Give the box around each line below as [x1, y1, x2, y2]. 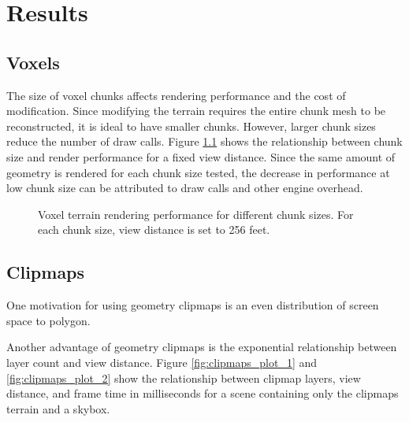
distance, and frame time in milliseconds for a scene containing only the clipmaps [6, 385, 399, 402]
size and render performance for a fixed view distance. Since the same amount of [6, 148, 396, 165]
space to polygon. [6, 312, 91, 328]
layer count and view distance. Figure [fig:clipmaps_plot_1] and [6, 354, 318, 370]
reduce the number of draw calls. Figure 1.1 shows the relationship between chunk [6, 133, 403, 150]
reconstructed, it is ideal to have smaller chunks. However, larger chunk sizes [6, 117, 376, 134]
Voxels [6, 50, 60, 74]
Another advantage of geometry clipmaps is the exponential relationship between [6, 339, 397, 355]
